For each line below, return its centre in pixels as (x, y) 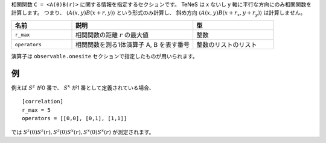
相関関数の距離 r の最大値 (112, 35)
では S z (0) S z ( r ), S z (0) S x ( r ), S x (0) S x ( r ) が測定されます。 (83, 131)
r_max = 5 (36, 110)
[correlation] (43, 102)
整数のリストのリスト (227, 45)
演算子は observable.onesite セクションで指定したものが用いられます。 (105, 56)
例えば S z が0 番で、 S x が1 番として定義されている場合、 (83, 87)
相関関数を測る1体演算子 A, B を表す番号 (133, 45)
